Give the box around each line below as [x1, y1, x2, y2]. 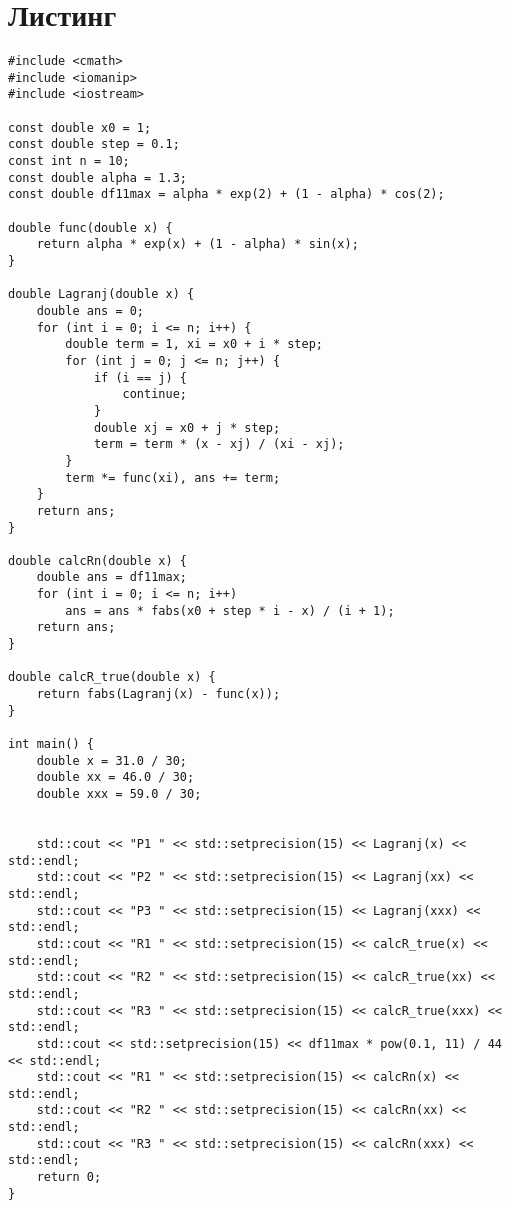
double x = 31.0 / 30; [36, 753, 187, 768]
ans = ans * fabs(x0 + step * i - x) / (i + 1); [65, 603, 395, 618]
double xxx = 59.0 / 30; [36, 787, 202, 801]
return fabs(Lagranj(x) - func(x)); [36, 687, 281, 702]
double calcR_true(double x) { [8, 670, 216, 685]
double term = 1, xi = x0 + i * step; [65, 337, 323, 352]
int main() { [8, 737, 94, 752]
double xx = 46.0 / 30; [36, 770, 195, 785]
